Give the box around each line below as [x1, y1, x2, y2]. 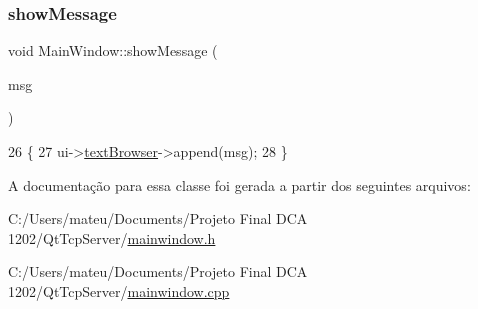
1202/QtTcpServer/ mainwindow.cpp [8, 280, 230, 301]
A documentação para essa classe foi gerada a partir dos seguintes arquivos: [8, 174, 471, 195]
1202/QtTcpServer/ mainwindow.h [8, 227, 216, 248]
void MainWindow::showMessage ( [8, 40, 218, 61]
